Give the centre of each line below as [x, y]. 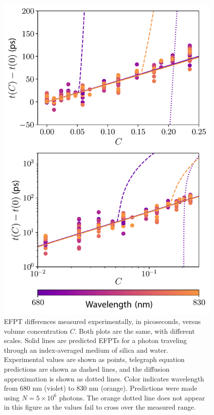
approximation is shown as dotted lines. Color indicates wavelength [104, 378]
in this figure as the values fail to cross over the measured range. [100, 407]
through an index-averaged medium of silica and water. [86, 350]
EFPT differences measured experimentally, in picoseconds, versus [102, 321]
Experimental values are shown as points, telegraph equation [94, 359]
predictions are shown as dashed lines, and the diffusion [87, 369]
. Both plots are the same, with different [135, 331]
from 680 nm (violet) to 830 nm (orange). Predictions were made [101, 388]
